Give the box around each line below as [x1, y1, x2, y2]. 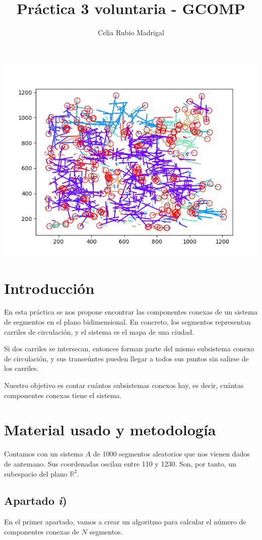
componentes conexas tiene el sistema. [4, 390, 122, 400]
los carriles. [4, 363, 39, 373]
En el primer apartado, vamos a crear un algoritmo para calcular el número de [4, 516, 246, 527]
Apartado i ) [4, 493, 67, 508]
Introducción [4, 277, 95, 298]
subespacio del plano [4, 468, 68, 479]
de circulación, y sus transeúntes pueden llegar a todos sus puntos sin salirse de [4, 353, 249, 363]
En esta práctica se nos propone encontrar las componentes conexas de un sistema [4, 306, 257, 317]
